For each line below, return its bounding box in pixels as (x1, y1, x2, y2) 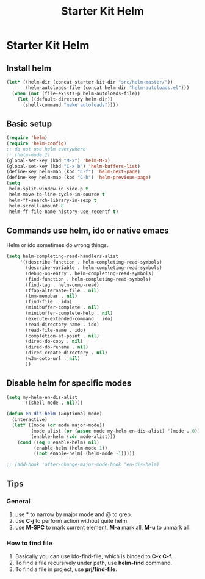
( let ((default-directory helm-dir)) (17, 96, 113, 102)
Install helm (6, 63, 52, 73)
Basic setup (6, 118, 52, 129)
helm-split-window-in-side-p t (9, 186, 88, 192)
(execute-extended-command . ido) (25, 315, 113, 322)
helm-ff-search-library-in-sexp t (9, 197, 97, 203)
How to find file (6, 539, 53, 547)
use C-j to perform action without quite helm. (15, 517, 129, 524)
